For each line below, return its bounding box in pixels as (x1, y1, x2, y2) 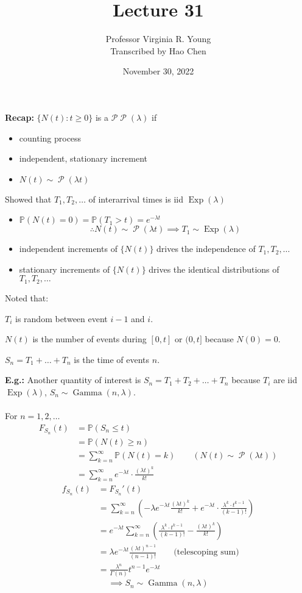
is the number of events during (32, 332, 147, 345)
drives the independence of (156, 242, 256, 255)
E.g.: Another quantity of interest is (5, 373, 141, 386)
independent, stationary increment (19, 152, 147, 165)
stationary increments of (19, 262, 110, 275)
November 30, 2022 (122, 65, 194, 77)
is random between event (15, 312, 108, 325)
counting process (19, 131, 82, 144)
